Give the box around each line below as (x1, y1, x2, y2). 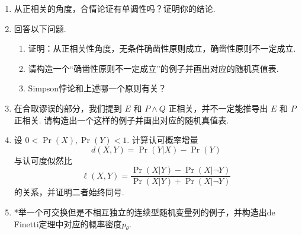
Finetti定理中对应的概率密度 (14, 217, 122, 230)
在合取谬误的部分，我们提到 (14, 101, 122, 114)
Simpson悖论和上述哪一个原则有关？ (28, 82, 167, 94)
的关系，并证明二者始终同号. (14, 186, 124, 198)
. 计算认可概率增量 (127, 134, 198, 146)
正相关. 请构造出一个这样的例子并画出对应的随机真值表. (14, 113, 229, 126)
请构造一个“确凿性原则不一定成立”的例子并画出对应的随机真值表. (28, 62, 279, 74)
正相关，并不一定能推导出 (168, 101, 268, 114)
